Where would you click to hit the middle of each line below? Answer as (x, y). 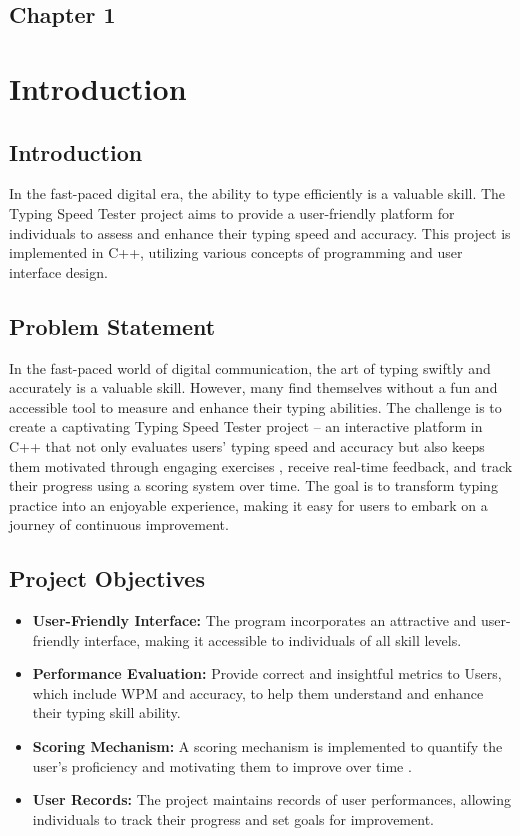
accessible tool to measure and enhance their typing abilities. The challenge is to (255, 406)
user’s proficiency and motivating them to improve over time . (222, 765)
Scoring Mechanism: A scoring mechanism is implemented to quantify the (267, 746)
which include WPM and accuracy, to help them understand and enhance (258, 692)
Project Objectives (107, 578)
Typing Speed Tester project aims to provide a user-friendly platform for (232, 212)
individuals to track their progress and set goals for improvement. (233, 818)
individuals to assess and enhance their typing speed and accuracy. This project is (260, 232)
